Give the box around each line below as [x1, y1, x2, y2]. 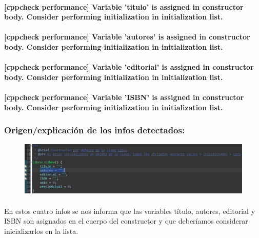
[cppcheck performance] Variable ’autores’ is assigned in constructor [4, 31, 250, 42]
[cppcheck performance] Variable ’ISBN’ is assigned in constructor [4, 91, 244, 102]
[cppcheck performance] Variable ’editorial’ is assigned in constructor [4, 62, 254, 72]
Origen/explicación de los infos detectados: [4, 124, 185, 136]
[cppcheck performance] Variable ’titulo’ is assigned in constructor [4, 1, 244, 12]
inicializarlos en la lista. [4, 225, 78, 236]
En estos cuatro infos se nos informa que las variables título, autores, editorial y [4, 205, 255, 216]
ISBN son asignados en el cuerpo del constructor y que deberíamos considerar [4, 215, 248, 226]
